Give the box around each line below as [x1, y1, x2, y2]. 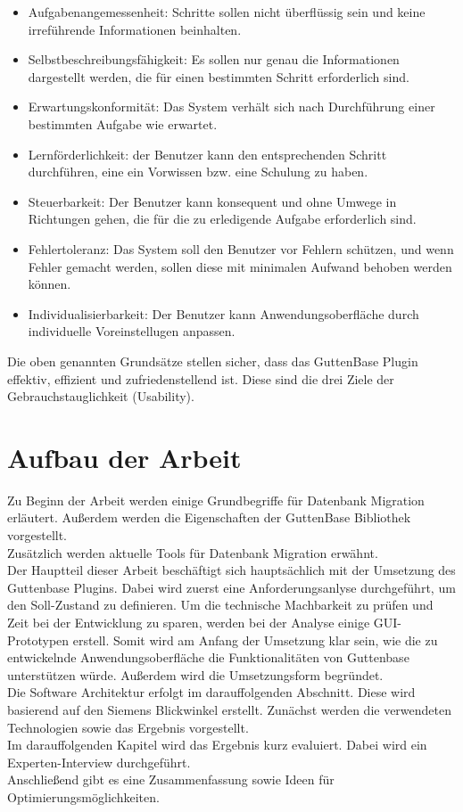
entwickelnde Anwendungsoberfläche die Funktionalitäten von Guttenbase [7, 648, 409, 667]
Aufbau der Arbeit [7, 439, 242, 475]
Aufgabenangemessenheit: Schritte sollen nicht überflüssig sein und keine [28, 3, 426, 21]
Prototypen [7, 630, 70, 649]
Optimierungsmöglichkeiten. [7, 787, 160, 806]
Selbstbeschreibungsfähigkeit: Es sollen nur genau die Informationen [28, 50, 400, 69]
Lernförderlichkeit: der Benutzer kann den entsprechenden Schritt [28, 144, 387, 163]
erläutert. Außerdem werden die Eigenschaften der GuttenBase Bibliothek [7, 508, 411, 527]
